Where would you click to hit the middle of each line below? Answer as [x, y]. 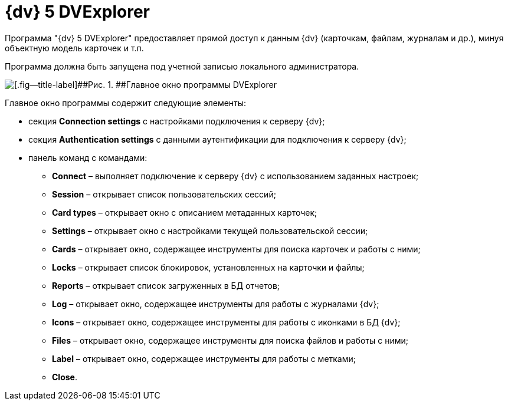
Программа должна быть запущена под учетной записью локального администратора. [182, 66]
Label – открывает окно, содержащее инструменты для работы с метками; [204, 358]
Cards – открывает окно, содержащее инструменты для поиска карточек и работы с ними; [236, 249]
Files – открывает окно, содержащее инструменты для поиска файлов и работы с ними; [230, 340]
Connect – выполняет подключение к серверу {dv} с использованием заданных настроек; [235, 176]
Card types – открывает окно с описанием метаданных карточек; [185, 212]
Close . [65, 377]
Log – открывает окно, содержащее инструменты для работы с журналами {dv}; [216, 304]
